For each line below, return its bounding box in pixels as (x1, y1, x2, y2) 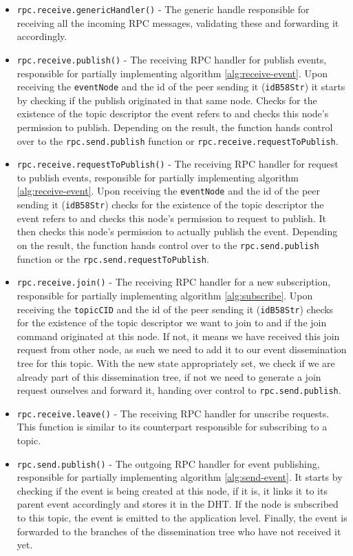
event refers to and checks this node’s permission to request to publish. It (17, 210, 326, 225)
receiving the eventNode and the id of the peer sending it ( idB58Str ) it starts (17, 79, 345, 94)
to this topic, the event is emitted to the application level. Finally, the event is (17, 510, 347, 525)
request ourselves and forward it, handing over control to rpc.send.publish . (17, 383, 341, 397)
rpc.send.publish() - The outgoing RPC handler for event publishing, (17, 456, 320, 470)
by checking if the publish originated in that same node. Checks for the (17, 92, 317, 107)
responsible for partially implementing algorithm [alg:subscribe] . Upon (17, 288, 313, 302)
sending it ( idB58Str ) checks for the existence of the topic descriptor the (17, 197, 324, 212)
